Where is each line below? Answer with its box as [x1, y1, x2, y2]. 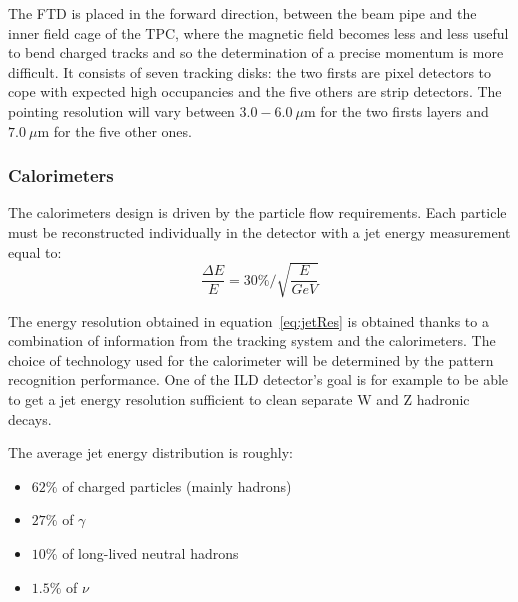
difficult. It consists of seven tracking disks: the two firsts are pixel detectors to [8, 61, 492, 82]
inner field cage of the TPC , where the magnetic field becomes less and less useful [8, 22, 509, 43]
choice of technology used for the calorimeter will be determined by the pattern [8, 349, 494, 370]
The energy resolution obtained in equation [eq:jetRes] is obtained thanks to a [8, 310, 489, 331]
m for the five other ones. [37, 120, 192, 141]
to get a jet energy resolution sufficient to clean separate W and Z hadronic [8, 389, 470, 410]
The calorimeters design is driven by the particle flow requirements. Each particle [8, 202, 507, 223]
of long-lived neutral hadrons [62, 543, 239, 564]
